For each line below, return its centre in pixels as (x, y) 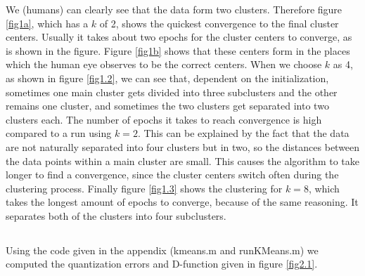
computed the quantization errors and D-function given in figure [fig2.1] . (162, 264)
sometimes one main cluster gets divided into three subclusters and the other (172, 92)
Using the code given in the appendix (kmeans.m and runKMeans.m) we (162, 250)
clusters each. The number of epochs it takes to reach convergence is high (164, 119)
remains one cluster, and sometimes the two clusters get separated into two (167, 106)
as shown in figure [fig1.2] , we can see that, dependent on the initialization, (167, 78)
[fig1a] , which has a (47, 23)
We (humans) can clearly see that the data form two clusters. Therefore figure (174, 9)
